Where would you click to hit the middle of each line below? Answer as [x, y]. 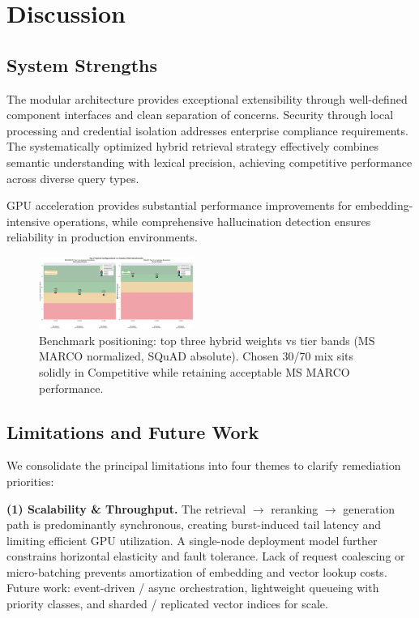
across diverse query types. [73, 178]
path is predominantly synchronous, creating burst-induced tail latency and [194, 524]
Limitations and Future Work [133, 431]
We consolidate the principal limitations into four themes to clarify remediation [204, 465]
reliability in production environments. [102, 237]
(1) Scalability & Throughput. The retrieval [126, 508]
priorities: [30, 481]
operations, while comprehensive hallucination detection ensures [212, 221]
